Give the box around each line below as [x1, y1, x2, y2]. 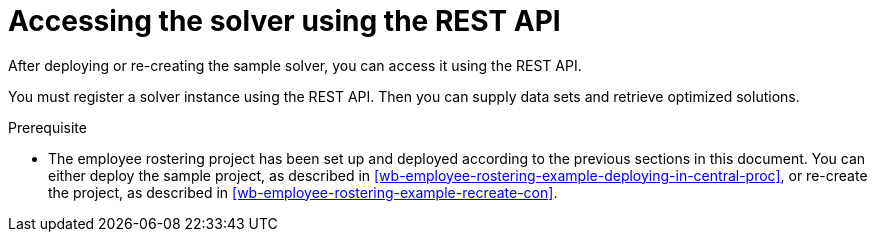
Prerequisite [8, 118, 87, 136]
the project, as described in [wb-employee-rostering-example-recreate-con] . [48, 183, 558, 201]
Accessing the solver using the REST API [8, 4, 561, 38]
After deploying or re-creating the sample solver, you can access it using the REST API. [8, 56, 582, 74]
